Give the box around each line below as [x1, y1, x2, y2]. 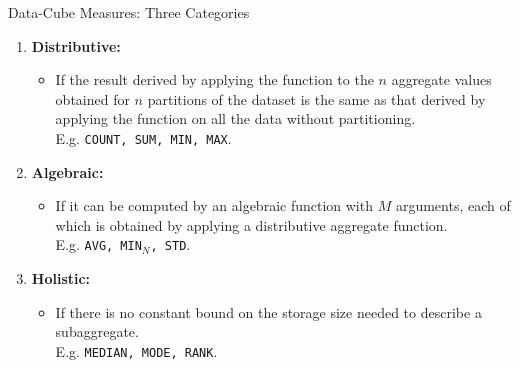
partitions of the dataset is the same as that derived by [147, 88, 486, 109]
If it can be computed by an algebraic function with [55, 195, 373, 216]
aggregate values [391, 69, 492, 90]
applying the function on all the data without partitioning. [55, 108, 416, 129]
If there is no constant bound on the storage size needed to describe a [55, 301, 482, 322]
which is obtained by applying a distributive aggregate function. [55, 214, 448, 235]
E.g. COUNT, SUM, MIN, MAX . [55, 127, 232, 148]
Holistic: [31, 268, 91, 289]
